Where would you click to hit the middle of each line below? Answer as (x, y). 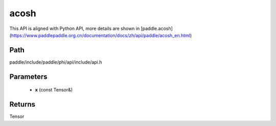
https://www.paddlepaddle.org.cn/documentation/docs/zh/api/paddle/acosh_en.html (100, 35)
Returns (22, 104)
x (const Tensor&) (54, 90)
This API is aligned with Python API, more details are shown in (75, 28)
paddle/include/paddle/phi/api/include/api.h (56, 62)
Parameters (28, 76)
